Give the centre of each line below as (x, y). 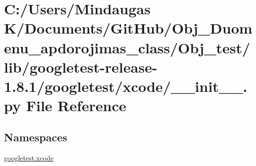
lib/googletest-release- (81, 66)
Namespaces (36, 137)
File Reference (76, 105)
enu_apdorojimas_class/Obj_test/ (127, 47)
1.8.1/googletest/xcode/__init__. (126, 86)
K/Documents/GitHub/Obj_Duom (128, 28)
